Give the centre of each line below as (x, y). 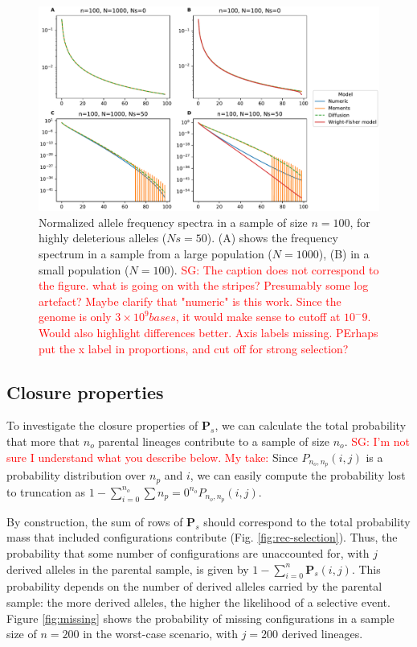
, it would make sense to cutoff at (258, 317)
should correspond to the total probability (307, 521)
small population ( (84, 269)
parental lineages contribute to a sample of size (214, 441)
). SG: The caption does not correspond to (274, 269)
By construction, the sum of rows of (95, 521)
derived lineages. (322, 634)
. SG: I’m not (377, 441)
